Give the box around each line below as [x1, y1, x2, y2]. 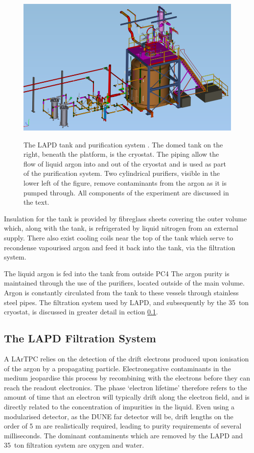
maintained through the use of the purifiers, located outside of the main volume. [4, 278, 245, 288]
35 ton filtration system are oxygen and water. [4, 440, 144, 450]
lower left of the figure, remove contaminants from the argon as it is [23, 178, 227, 188]
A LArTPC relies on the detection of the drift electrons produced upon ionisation [4, 353, 249, 363]
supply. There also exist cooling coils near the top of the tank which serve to [4, 232, 233, 242]
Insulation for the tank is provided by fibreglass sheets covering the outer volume [4, 213, 247, 223]
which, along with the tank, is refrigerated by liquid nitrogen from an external [4, 223, 238, 233]
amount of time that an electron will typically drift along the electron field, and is [4, 392, 250, 402]
